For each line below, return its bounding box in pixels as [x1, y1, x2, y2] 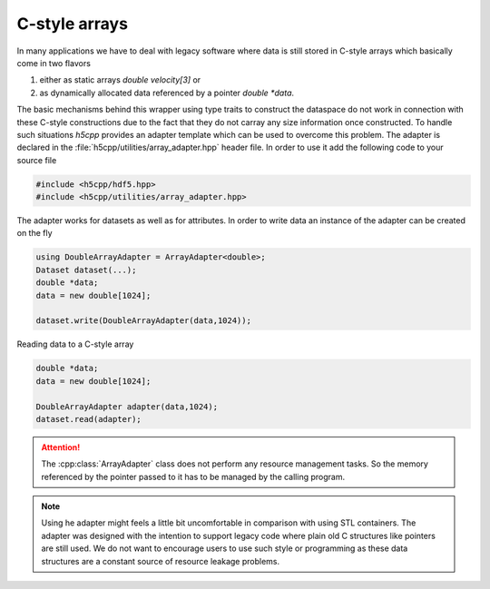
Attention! [41, 441, 81, 453]
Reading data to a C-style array [16, 339, 134, 349]
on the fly [16, 228, 54, 239]
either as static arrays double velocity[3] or [39, 74, 201, 85]
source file [16, 154, 57, 165]
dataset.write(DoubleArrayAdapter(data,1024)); [35, 316, 251, 326]
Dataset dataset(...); [35, 264, 137, 275]
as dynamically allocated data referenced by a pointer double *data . [39, 87, 295, 98]
